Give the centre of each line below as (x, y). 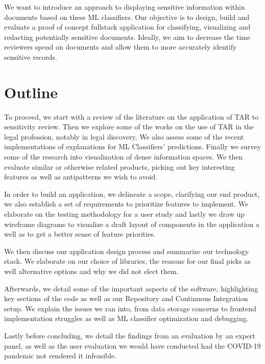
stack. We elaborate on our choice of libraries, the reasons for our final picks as (127, 261)
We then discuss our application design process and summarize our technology (127, 251)
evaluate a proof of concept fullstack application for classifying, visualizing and (127, 27)
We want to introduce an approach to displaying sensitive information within (125, 7)
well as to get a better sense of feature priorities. (80, 234)
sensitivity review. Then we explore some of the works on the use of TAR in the (129, 127)
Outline (31, 92)
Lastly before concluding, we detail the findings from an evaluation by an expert (130, 335)
